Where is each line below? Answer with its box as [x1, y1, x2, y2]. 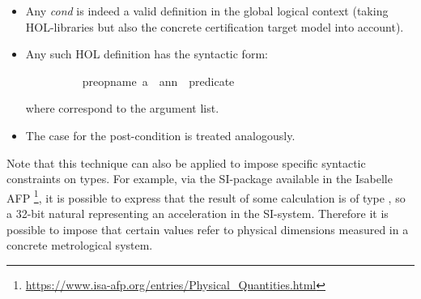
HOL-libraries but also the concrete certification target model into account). [25, 18, 404, 35]
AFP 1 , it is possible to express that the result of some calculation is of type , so [6, 186, 406, 206]
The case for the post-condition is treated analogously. [25, 126, 296, 143]
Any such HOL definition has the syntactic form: [25, 45, 268, 62]
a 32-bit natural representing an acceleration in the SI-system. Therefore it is [6, 205, 389, 221]
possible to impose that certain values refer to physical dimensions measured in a [6, 220, 409, 237]
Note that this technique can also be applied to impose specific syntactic [6, 154, 366, 171]
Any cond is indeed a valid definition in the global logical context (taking [25, 2, 389, 19]
